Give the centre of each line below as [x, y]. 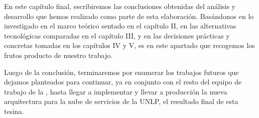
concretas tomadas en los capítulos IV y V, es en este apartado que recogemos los [129, 45]
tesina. [14, 111]
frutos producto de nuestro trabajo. [58, 55]
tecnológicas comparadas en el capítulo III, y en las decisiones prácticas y [117, 35]
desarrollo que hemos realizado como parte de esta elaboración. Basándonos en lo [129, 16]
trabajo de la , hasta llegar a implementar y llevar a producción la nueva [116, 91]
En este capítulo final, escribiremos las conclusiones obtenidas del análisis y [120, 6]
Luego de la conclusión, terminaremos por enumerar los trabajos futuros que [121, 72]
